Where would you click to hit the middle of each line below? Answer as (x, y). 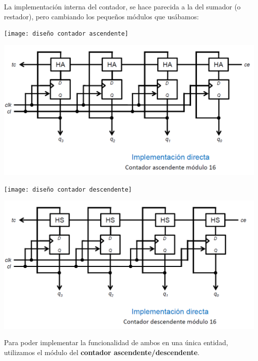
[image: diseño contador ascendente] (66, 34)
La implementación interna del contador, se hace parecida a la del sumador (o (122, 6)
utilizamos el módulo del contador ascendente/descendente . (102, 352)
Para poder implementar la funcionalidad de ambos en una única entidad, (116, 342)
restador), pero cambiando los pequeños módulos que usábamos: (101, 16)
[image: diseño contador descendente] (68, 189)
